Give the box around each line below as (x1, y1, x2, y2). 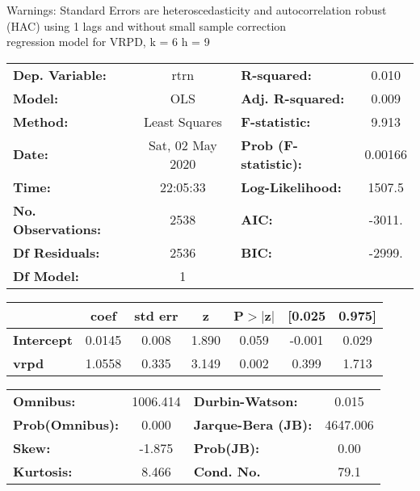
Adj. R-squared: (241, 88, 345, 107)
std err (134, 305, 178, 325)
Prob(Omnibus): (13, 414, 120, 434)
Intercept (13, 329, 73, 349)
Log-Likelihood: (241, 177, 342, 196)
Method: (13, 111, 69, 131)
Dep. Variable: (13, 65, 107, 84)
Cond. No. (193, 461, 261, 481)
